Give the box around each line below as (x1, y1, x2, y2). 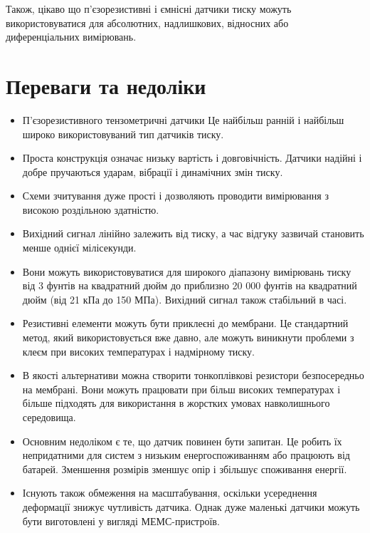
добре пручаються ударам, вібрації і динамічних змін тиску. (22, 164, 283, 179)
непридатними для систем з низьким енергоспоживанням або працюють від (22, 447, 350, 462)
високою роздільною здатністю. (22, 202, 159, 217)
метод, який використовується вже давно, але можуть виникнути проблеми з (22, 330, 354, 345)
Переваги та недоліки (6, 71, 206, 100)
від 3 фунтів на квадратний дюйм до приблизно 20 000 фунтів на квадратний (22, 278, 357, 293)
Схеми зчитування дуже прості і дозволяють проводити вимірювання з (22, 188, 329, 203)
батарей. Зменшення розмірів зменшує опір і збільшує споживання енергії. (22, 461, 347, 476)
